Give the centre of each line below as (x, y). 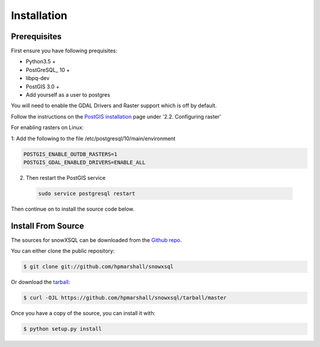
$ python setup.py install (63, 329)
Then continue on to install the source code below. (73, 209)
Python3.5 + (41, 62)
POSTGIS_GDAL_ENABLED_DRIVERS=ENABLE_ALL (84, 162)
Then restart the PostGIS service (66, 177)
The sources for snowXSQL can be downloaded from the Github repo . (96, 240)
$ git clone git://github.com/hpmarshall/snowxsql (99, 267)
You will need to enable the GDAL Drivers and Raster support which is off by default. (114, 106)
